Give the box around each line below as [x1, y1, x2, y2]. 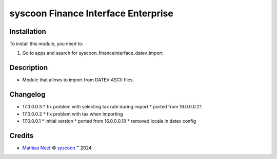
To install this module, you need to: [9, 41, 84, 47]
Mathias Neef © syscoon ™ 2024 [22, 145, 92, 151]
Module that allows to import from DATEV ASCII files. [22, 77, 134, 83]
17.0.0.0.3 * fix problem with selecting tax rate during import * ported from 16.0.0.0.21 [22, 104, 202, 110]
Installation [9, 27, 46, 36]
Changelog [9, 90, 46, 99]
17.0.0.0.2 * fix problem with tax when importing [22, 110, 123, 117]
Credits [9, 131, 34, 140]
